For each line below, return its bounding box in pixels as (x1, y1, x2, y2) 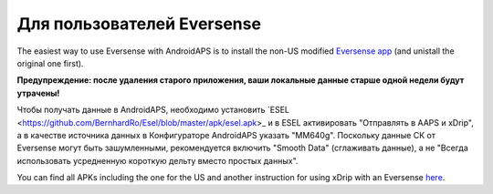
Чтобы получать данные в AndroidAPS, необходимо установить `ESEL (16, 105, 290, 116)
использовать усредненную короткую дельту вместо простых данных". (16, 155, 299, 166)
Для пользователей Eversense (16, 14, 262, 34)
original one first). (16, 57, 84, 68)
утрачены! (16, 87, 60, 98)
